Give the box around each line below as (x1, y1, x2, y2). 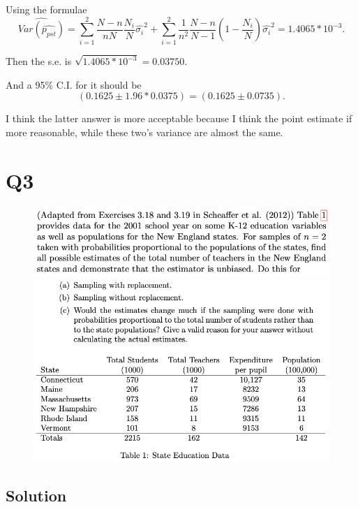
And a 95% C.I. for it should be (6, 77, 142, 91)
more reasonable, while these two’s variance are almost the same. (6, 124, 283, 139)
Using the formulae (6, 2, 87, 16)
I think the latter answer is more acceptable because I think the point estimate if (6, 111, 352, 126)
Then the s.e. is (6, 54, 72, 68)
